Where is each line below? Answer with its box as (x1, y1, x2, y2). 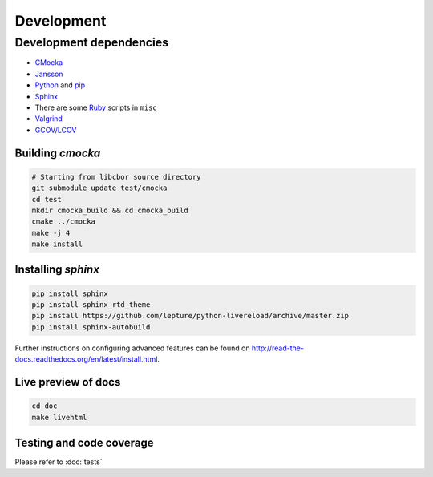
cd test (31, 195, 62, 204)
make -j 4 (31, 228, 71, 237)
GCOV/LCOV (34, 125, 77, 135)
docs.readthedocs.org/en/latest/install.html (14, 354, 158, 364)
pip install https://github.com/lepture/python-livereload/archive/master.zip (31, 311, 349, 321)
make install (31, 240, 83, 249)
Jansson (34, 69, 63, 79)
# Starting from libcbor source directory (31, 172, 201, 181)
